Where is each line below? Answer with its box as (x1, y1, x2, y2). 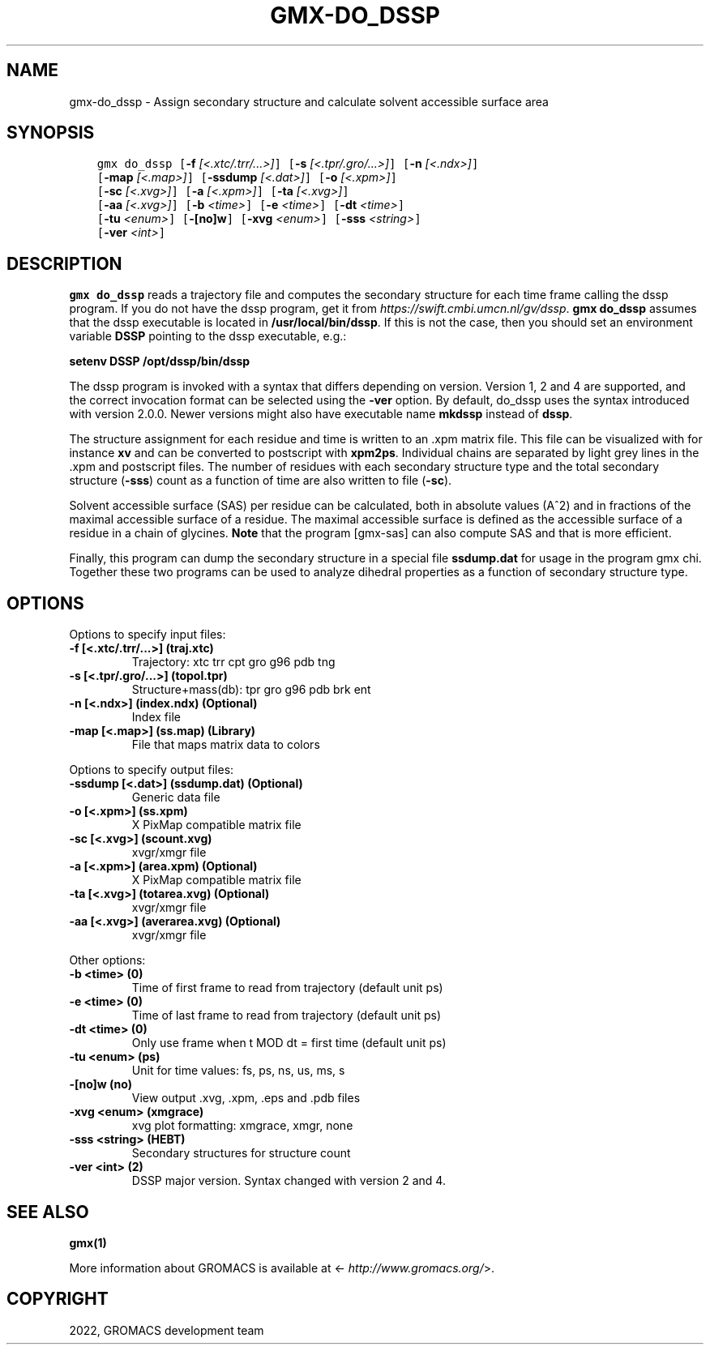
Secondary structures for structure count (131, 1146, 351, 1161)
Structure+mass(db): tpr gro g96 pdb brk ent (131, 682, 371, 697)
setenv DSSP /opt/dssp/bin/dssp (69, 354, 250, 369)
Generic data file (131, 790, 220, 805)
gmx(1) (69, 1235, 107, 1250)
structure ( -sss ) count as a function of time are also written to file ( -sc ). (69, 473, 452, 488)
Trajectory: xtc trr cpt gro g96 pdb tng (131, 655, 336, 669)
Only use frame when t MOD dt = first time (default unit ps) (131, 1036, 447, 1050)
